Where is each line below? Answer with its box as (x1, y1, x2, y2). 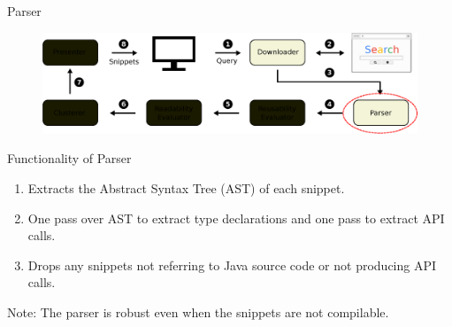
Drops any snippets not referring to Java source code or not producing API (27, 255, 437, 274)
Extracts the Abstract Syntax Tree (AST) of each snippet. (27, 179, 345, 198)
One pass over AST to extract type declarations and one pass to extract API (27, 208, 445, 227)
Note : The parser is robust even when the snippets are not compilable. (7, 303, 389, 322)
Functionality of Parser (7, 149, 132, 167)
